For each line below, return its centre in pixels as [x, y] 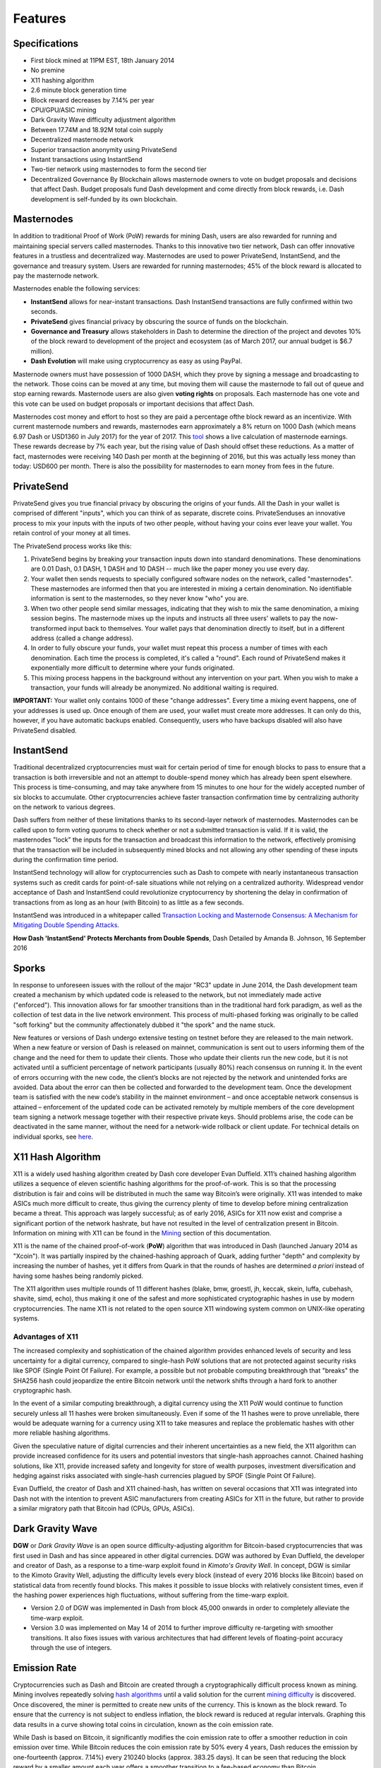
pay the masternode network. [56, 275]
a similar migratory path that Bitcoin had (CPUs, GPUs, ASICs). [104, 1508]
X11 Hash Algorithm [57, 1157]
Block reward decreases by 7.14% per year [92, 100]
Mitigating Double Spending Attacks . [66, 925]
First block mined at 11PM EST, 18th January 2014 [103, 61]
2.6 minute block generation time [79, 90]
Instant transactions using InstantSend [86, 159]
